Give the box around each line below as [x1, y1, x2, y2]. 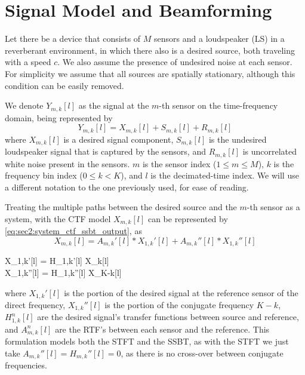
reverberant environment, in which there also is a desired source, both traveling [5, 44, 295, 56]
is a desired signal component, [63, 133, 174, 145]
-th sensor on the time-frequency [159, 99, 278, 112]
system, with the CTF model [5, 212, 111, 225]
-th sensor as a [247, 201, 300, 213]
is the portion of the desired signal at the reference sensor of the [64, 286, 298, 299]
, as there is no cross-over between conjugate [121, 346, 284, 359]
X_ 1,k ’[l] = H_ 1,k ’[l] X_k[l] [5, 254, 109, 267]
